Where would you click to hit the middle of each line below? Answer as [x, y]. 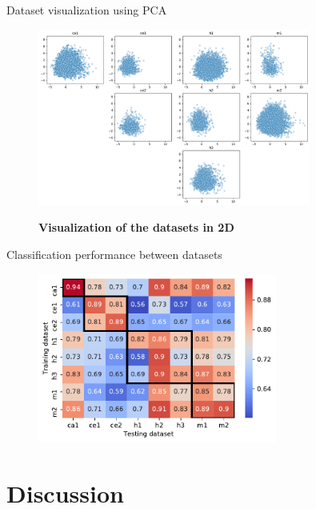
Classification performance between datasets [114, 254]
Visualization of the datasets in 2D [136, 227]
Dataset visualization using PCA [87, 10]
